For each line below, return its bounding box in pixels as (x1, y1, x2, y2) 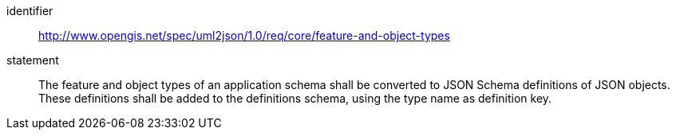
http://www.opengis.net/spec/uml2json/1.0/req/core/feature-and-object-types (38, 29, 450, 42)
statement (6, 53, 59, 67)
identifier (6, 4, 53, 17)
